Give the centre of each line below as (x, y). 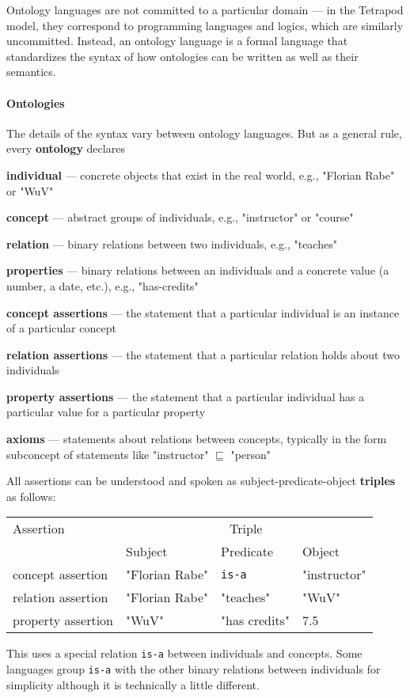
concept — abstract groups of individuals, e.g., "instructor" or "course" (180, 217)
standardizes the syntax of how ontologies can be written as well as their (182, 56)
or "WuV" (30, 190)
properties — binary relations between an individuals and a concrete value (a (198, 270)
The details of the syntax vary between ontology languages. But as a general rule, (204, 133)
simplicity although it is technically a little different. (133, 684)
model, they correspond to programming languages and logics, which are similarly (205, 25)
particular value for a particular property (106, 412)
